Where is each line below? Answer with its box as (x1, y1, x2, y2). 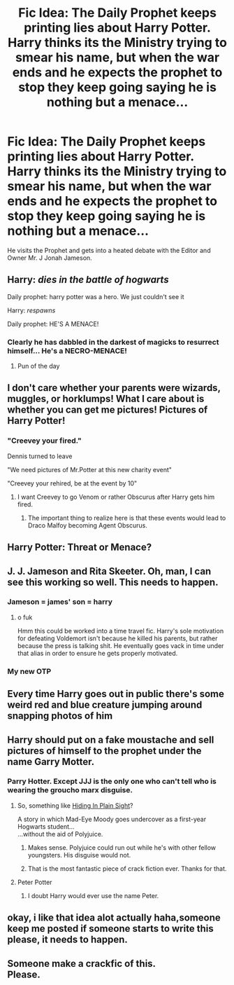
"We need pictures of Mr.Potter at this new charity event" (7, 465, 173, 474)
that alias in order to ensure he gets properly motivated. (17, 649, 178, 657)
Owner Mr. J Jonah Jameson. (7, 254, 92, 262)
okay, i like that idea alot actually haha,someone (7, 912, 221, 924)
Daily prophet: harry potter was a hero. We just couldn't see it (7, 292, 184, 301)
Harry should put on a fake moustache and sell (7, 733, 214, 745)
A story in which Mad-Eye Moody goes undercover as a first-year (17, 815, 207, 823)
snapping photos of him (7, 710, 113, 722)
